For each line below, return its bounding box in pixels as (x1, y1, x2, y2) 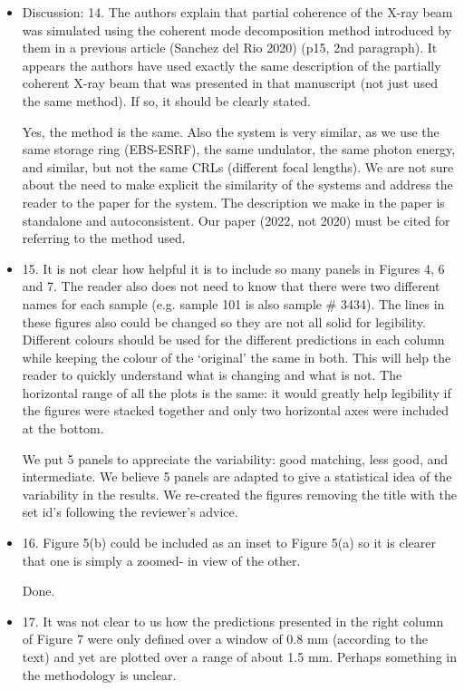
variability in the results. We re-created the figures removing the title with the (22, 484, 457, 503)
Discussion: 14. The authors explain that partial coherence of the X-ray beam (22, 3, 453, 21)
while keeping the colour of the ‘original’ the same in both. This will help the (22, 347, 451, 366)
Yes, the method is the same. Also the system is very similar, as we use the (22, 121, 440, 141)
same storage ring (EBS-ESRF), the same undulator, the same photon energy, (22, 140, 456, 159)
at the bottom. (22, 419, 104, 438)
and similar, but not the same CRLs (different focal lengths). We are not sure (22, 157, 454, 176)
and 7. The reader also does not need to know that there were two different (22, 277, 440, 296)
